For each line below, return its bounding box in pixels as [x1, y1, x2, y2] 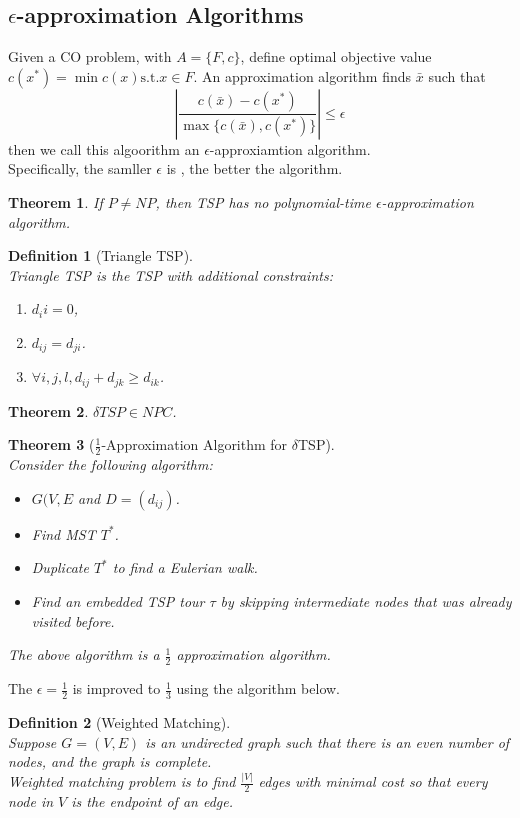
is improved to [72, 678, 161, 699]
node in [8, 790, 54, 811]
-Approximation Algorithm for [101, 434, 288, 455]
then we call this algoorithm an [8, 138, 200, 159]
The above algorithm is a [8, 644, 160, 665]
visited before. [31, 610, 115, 631]
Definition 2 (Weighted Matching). [8, 711, 231, 732]
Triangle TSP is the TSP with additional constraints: [8, 264, 333, 285]
